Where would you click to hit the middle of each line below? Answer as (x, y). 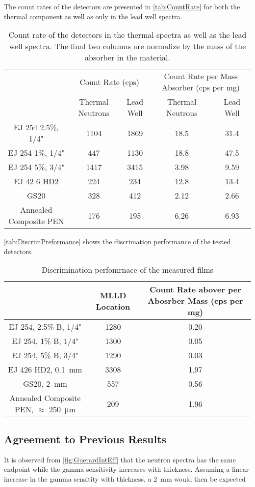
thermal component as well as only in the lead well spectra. (93, 16)
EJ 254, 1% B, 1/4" (45, 341)
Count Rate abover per (195, 289)
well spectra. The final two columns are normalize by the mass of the (127, 46)
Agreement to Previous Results (85, 439)
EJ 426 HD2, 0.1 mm (45, 370)
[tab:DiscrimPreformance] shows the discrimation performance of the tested (117, 242)
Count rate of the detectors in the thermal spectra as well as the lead (127, 35)
